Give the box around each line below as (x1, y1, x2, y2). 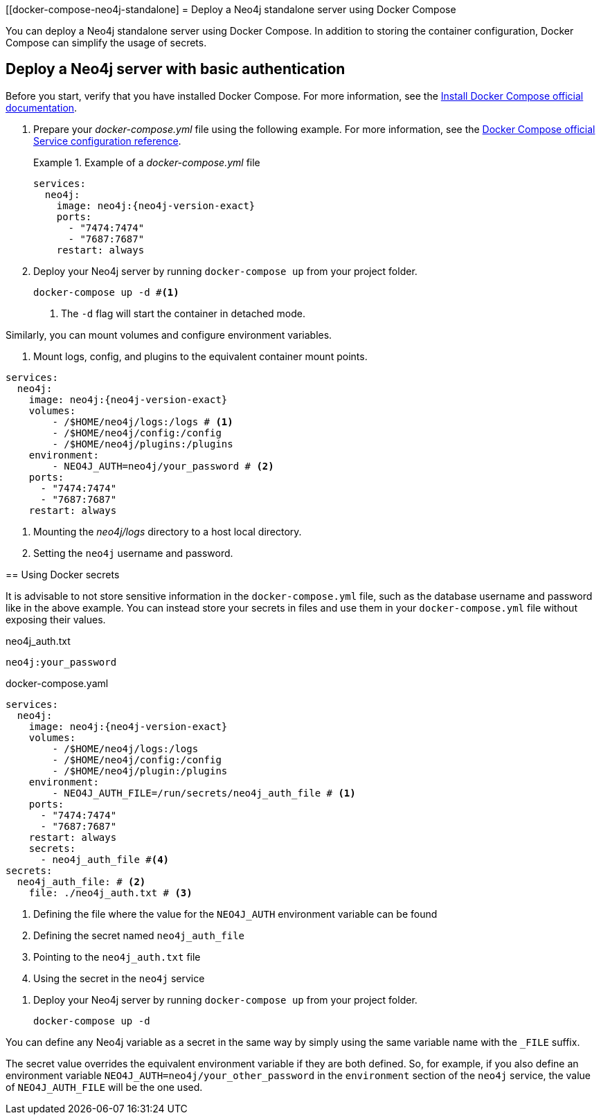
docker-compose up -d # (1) (33, 286, 179, 298)
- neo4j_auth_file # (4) (40, 853, 170, 865)
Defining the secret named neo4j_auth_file (33, 929, 245, 941)
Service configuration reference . (33, 134, 181, 147)
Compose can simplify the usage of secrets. (6, 37, 207, 48)
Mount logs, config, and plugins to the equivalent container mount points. (33, 350, 368, 362)
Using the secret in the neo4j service (33, 972, 205, 984)
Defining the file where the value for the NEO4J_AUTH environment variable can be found (33, 907, 438, 920)
